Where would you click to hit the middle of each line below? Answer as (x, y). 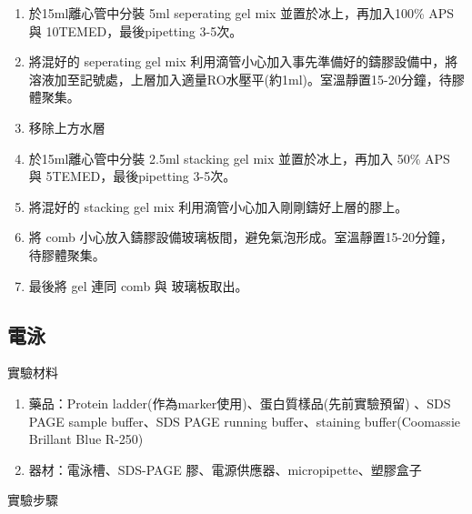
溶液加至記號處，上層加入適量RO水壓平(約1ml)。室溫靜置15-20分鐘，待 (240, 79)
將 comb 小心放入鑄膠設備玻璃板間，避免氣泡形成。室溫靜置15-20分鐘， (241, 237)
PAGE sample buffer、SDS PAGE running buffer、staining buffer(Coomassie (244, 421)
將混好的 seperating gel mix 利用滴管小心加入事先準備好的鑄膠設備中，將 (243, 61)
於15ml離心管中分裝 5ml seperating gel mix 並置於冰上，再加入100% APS (241, 13)
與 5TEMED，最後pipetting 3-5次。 (132, 176)
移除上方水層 (67, 127)
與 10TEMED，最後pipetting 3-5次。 (136, 30)
